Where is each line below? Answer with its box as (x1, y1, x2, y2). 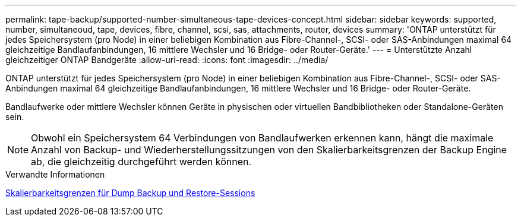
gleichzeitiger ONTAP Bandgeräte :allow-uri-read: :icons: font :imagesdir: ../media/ (5, 55, 329, 65)
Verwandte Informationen (5, 169, 105, 179)
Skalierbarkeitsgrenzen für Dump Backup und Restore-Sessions (5, 188, 255, 198)
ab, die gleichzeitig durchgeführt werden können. (31, 156, 252, 168)
